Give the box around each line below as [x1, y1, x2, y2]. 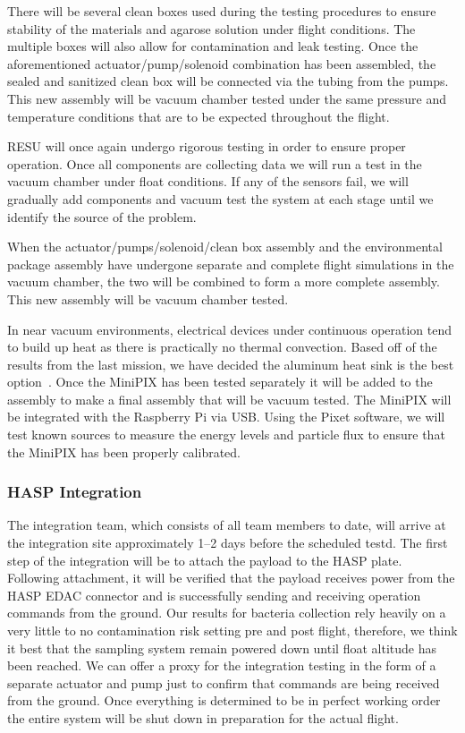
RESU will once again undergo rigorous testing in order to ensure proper [7, 137, 406, 156]
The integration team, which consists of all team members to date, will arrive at [7, 516, 446, 534]
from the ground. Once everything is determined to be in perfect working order [7, 691, 441, 710]
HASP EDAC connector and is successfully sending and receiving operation [7, 585, 421, 604]
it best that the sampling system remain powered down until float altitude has [7, 638, 436, 657]
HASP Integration [7, 481, 142, 503]
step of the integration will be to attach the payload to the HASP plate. [7, 550, 402, 569]
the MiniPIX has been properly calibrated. [7, 442, 241, 461]
